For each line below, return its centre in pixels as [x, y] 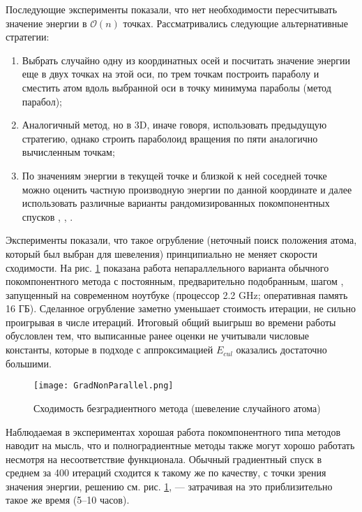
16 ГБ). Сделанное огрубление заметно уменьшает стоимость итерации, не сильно [181, 308]
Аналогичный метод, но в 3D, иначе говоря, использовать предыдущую [174, 125]
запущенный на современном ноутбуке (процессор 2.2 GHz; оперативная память [177, 294]
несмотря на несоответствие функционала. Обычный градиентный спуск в [164, 459]
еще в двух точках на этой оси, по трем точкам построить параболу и [171, 74]
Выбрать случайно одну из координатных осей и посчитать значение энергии [186, 60]
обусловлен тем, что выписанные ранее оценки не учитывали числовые [158, 336]
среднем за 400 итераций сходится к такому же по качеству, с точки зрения [166, 473]
